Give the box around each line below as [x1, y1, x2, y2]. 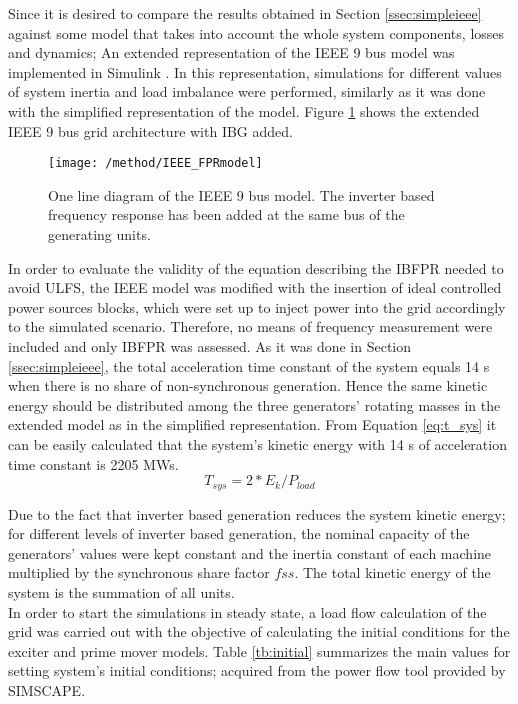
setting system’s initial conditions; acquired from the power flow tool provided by [8, 660, 506, 681]
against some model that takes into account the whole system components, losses [8, 22, 505, 43]
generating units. [48, 224, 151, 244]
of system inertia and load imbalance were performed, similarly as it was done [8, 81, 486, 102]
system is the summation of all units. [8, 581, 235, 602]
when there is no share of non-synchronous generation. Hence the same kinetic [8, 375, 488, 396]
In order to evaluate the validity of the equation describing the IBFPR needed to [8, 257, 504, 278]
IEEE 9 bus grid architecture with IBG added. [8, 120, 293, 141]
